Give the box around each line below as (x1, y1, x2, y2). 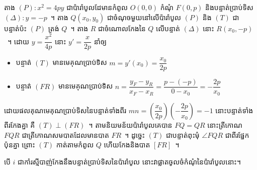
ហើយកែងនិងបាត (104, 139, 150, 150)
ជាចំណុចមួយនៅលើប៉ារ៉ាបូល (107, 12, 182, 22)
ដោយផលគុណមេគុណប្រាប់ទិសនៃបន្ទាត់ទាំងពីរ (4, 105, 127, 115)
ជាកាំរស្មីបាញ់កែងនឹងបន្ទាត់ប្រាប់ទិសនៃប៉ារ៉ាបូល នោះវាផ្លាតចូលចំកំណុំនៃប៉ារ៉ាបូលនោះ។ (18, 156, 241, 166)
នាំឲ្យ (94, 36, 107, 46)
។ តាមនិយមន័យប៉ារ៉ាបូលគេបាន (89, 119, 173, 130)
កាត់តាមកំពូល (56, 139, 94, 150)
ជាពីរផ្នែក (225, 129, 249, 140)
